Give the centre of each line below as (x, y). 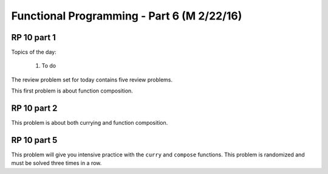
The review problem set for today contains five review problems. (92, 80)
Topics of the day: (34, 52)
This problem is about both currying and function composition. (90, 123)
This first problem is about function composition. (72, 91)
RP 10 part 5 (34, 140)
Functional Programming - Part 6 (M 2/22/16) (127, 16)
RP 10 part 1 (33, 37)
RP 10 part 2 (34, 109)
